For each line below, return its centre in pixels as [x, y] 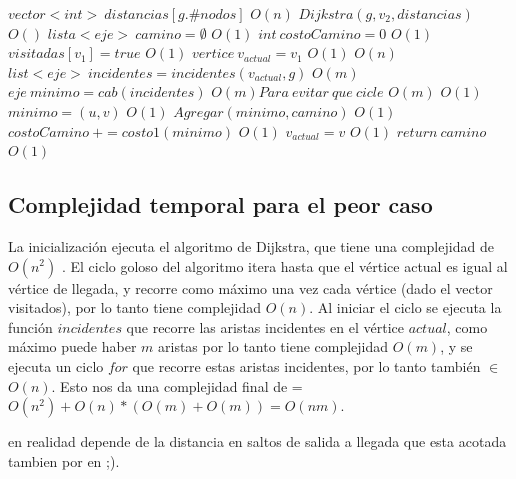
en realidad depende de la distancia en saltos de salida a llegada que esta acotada [257, 441]
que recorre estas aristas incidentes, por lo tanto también [306, 365]
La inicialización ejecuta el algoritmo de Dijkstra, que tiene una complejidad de [251, 245]
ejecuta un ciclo [56, 365]
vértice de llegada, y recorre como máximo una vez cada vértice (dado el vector [250, 287]
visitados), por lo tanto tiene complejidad [134, 307]
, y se [456, 346]
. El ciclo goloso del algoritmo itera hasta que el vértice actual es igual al [284, 265]
